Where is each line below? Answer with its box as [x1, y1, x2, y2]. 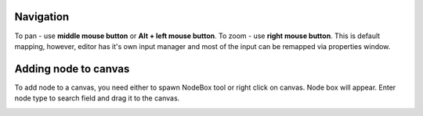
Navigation [14, 10, 70, 23]
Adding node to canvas [14, 62, 130, 76]
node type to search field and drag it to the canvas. [14, 93, 180, 103]
